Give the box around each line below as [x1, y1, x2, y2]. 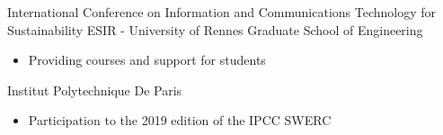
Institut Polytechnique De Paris [7, 80, 182, 99]
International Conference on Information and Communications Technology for [7, 3, 437, 21]
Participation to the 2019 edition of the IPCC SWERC [28, 111, 332, 130]
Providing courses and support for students [28, 50, 266, 69]
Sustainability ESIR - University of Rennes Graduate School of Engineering [7, 20, 423, 39]
